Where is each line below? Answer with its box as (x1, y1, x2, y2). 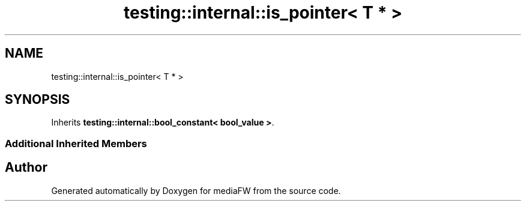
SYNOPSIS (5, 92, 70, 108)
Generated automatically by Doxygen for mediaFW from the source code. (51, 185, 341, 196)
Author (5, 160, 47, 175)
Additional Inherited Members (5, 137, 147, 150)
